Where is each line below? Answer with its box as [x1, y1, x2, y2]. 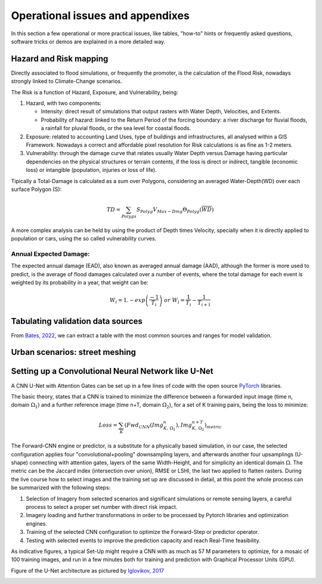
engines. [26, 520, 48, 527]
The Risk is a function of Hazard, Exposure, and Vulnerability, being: [11, 88, 178, 95]
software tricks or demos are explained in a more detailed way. [11, 38, 166, 45]
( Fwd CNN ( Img [124, 422, 164, 430]
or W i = [164, 297, 185, 305]
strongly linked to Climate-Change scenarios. [11, 78, 122, 85]
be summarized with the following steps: [11, 484, 111, 492]
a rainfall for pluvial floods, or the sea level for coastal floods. [41, 125, 191, 132]
